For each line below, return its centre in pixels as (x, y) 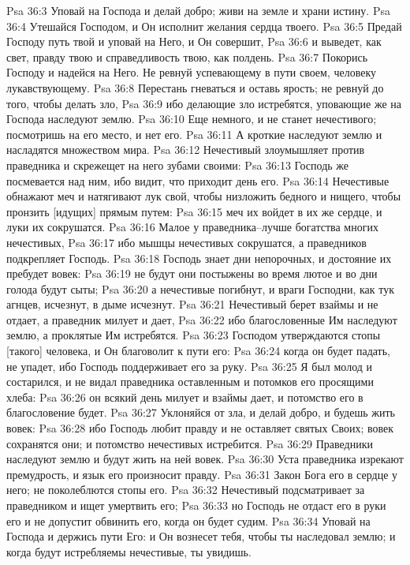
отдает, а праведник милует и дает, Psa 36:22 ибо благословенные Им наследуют (202, 319)
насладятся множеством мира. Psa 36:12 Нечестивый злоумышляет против (186, 150)
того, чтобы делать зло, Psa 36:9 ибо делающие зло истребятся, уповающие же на (204, 103)
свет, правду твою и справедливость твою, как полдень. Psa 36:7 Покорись (187, 56)
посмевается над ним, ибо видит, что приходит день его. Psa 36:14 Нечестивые (198, 180)
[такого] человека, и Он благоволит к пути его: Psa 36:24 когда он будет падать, (198, 351)
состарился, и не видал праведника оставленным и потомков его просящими (190, 382)
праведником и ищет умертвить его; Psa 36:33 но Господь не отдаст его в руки (196, 505)
